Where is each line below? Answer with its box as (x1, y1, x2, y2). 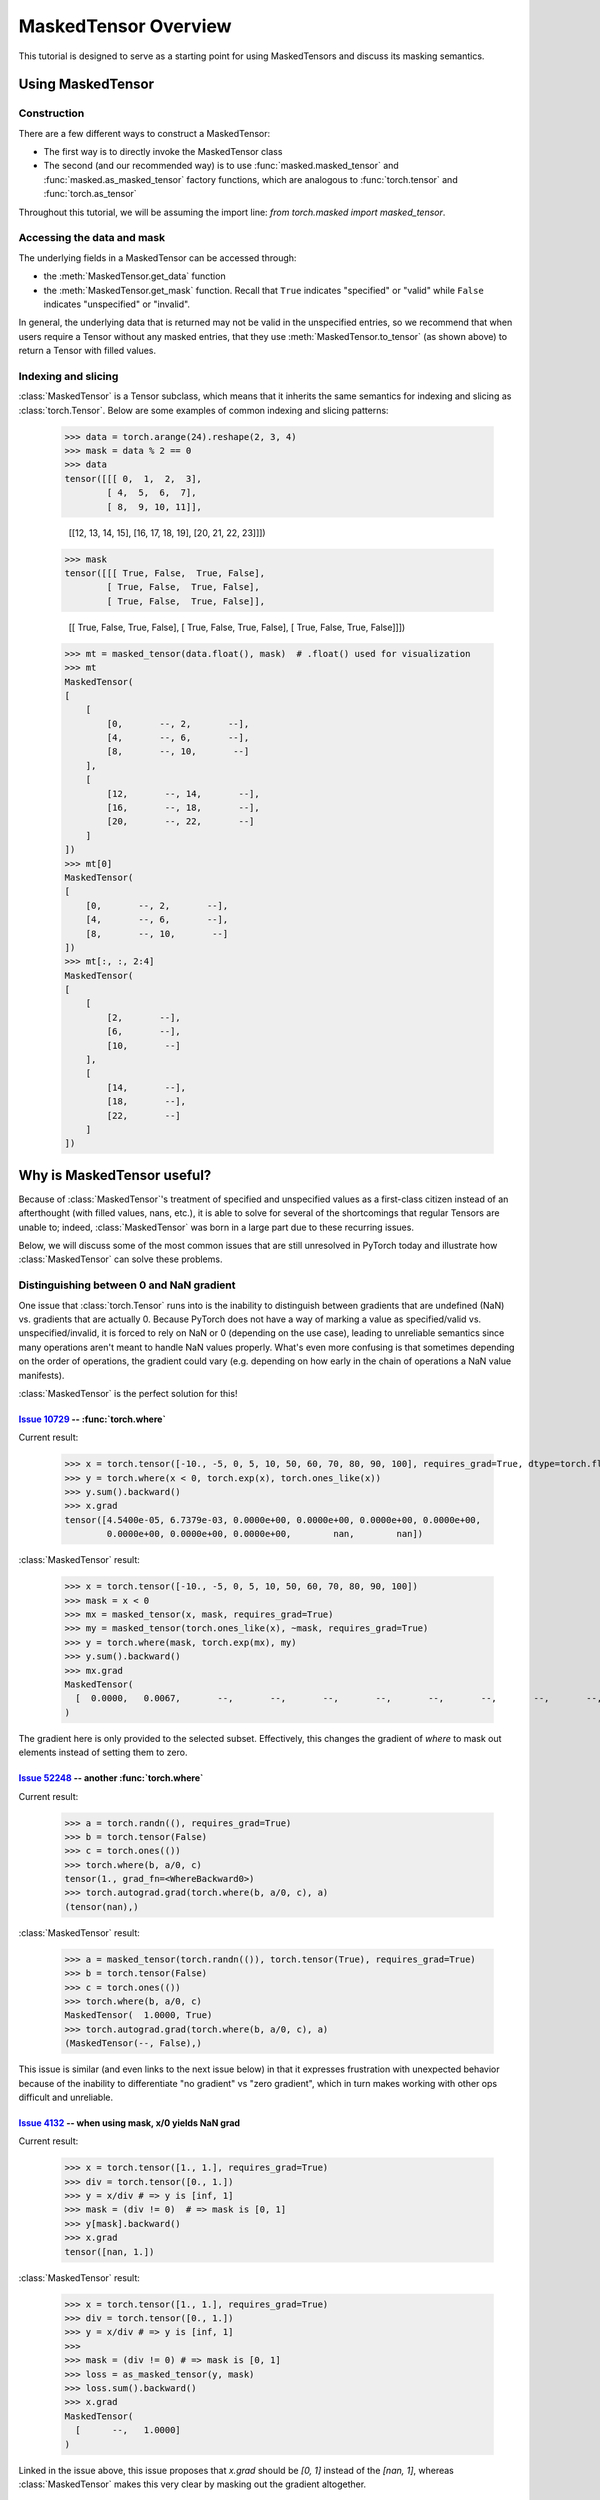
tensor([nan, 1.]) (64, 2246, 155, 2257)
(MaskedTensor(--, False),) (64, 2038, 202, 2049)
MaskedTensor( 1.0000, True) (64, 2010, 213, 2021)
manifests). (18, 1369, 65, 1381)
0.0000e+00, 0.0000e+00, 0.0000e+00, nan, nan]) (106, 1528, 424, 1540)
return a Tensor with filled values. (18, 345, 157, 357)
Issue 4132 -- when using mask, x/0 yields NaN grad (18, 2116, 240, 2129)
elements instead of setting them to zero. (18, 1746, 188, 1759)
